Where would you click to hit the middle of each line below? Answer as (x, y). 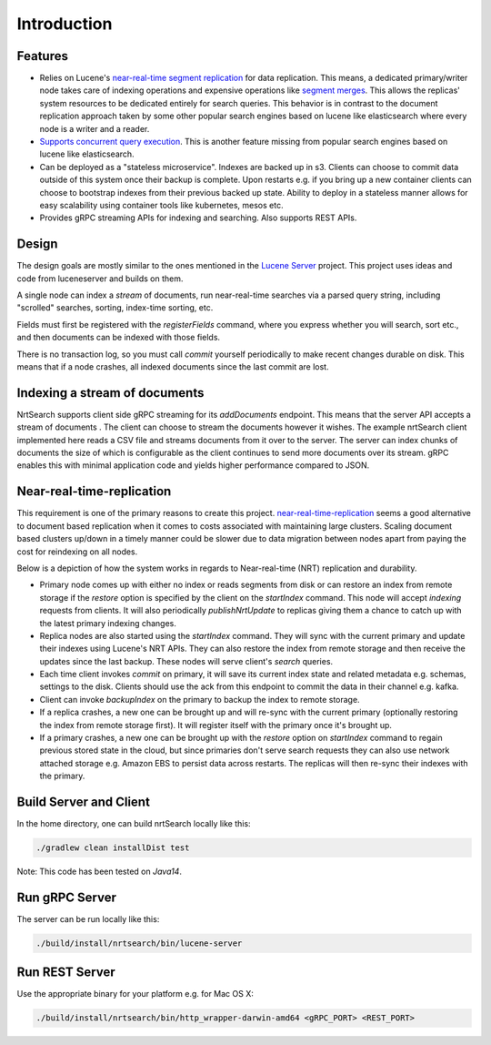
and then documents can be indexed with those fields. (119, 338)
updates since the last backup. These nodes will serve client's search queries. (186, 661)
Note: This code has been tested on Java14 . (99, 872)
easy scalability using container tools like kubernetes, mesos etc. (161, 205)
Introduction (65, 24)
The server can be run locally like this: (88, 918)
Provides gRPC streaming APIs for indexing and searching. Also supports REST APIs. (198, 218)
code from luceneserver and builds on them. (100, 279)
